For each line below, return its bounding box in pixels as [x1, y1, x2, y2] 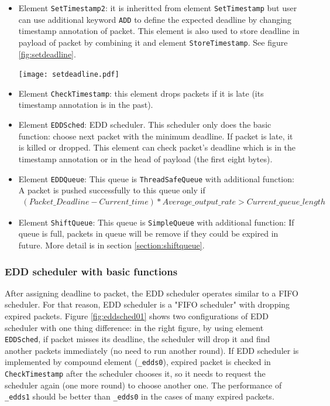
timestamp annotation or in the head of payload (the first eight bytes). [18, 152, 273, 165]
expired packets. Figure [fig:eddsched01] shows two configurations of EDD [5, 310, 269, 322]
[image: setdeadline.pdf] [18, 70, 119, 79]
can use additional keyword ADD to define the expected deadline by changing [18, 13, 291, 25]
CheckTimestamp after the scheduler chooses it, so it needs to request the [5, 367, 266, 380]
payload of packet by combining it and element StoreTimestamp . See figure [18, 36, 288, 48]
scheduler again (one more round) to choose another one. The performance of [5, 378, 282, 391]
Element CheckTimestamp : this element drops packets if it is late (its [18, 87, 264, 99]
